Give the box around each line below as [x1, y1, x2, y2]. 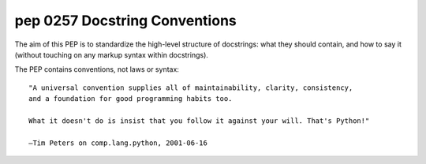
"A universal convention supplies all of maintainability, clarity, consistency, [28, 83, 353, 92]
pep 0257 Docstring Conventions [14, 12, 237, 29]
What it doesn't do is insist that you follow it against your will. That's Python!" [28, 116, 370, 125]
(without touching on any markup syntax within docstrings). [14, 50, 209, 59]
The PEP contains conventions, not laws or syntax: [14, 65, 179, 74]
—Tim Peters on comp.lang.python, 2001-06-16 [28, 138, 208, 147]
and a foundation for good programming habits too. [28, 95, 233, 103]
